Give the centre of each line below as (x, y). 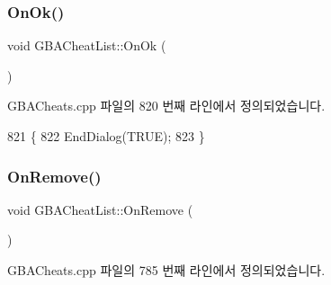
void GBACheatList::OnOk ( (87, 45)
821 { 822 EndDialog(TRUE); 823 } (106, 136)
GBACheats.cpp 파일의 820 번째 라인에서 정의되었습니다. (166, 106)
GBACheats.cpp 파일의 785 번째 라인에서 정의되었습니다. (166, 270)
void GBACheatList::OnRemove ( (100, 209)
